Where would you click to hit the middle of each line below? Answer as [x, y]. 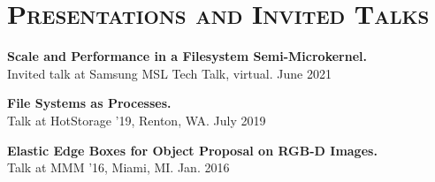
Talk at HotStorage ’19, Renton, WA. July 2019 [137, 120]
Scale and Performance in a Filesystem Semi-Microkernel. [187, 56]
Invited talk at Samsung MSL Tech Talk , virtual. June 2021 [169, 73]
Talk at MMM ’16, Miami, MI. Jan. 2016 [118, 167]
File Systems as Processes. [89, 103]
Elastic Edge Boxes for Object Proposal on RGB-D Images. [192, 150]
